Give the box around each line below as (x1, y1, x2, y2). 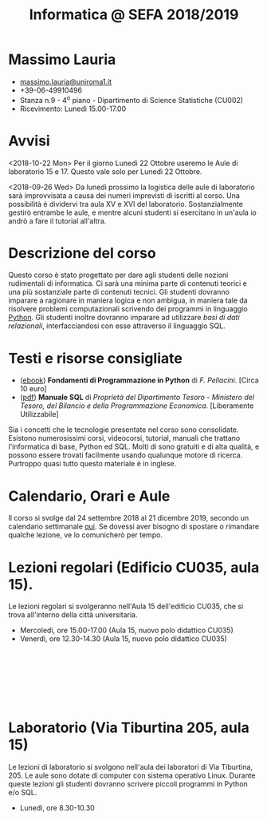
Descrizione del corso (8, 244, 157, 262)
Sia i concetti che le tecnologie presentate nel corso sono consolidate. (8, 425, 239, 434)
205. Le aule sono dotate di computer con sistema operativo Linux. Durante (8, 770, 257, 780)
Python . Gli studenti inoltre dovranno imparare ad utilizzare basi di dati (8, 313, 241, 323)
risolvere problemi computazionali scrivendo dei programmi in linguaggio (8, 304, 249, 314)
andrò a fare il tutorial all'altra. (8, 216, 107, 225)
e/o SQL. (8, 788, 37, 798)
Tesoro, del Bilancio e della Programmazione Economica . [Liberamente (19, 401, 254, 410)
